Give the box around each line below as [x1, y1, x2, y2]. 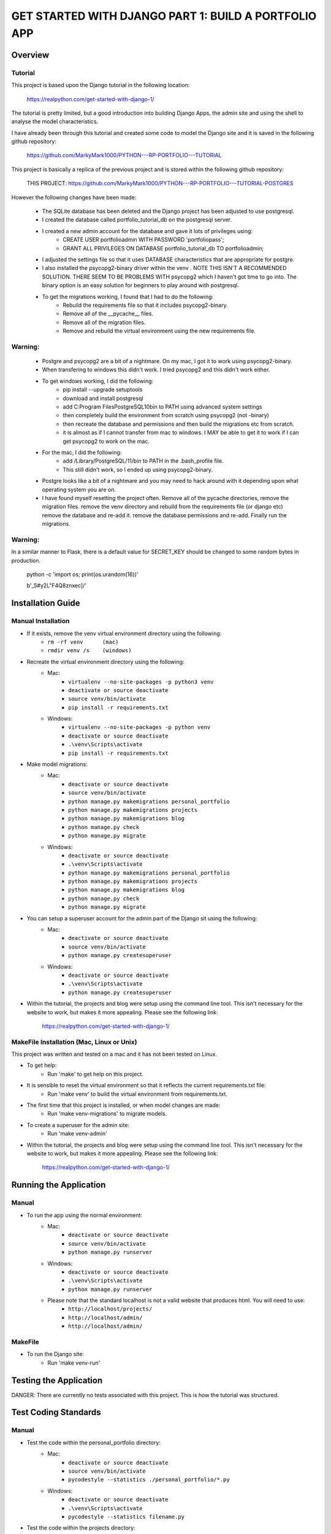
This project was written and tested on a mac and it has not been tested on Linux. [11, 1050, 218, 1058]
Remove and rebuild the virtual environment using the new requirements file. [63, 327, 256, 334]
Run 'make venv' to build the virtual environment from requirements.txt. [47, 1090, 228, 1098]
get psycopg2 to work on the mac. [63, 437, 150, 445]
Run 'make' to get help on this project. [47, 1070, 144, 1077]
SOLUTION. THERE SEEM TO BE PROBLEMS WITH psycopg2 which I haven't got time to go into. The [42, 273, 297, 280]
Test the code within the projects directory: [26, 1524, 136, 1532]
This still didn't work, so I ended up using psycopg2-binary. [63, 466, 213, 473]
